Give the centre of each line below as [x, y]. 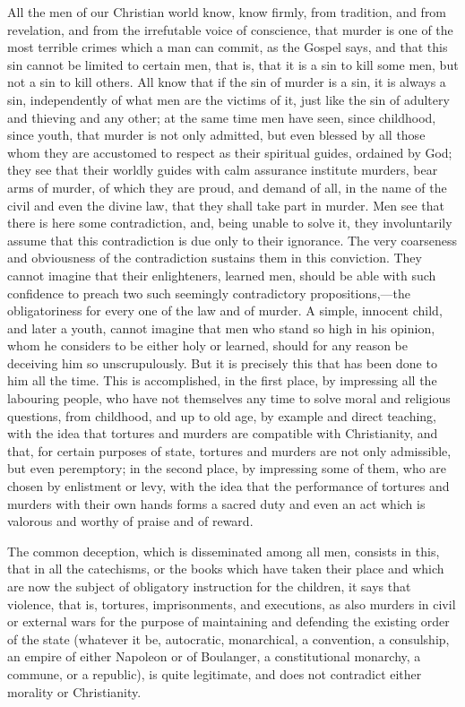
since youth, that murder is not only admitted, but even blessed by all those [216, 135]
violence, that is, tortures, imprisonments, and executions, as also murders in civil [232, 604]
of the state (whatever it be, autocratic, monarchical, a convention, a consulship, [228, 638]
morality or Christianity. [74, 691]
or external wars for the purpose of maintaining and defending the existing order [228, 621]
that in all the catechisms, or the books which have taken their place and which [226, 569]
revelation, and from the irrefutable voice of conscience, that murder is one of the [230, 29]
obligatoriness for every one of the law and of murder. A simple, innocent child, [225, 310]
